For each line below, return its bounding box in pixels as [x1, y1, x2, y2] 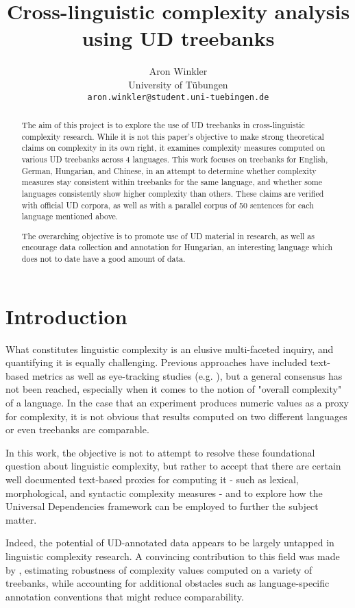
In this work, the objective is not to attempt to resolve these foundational [5, 445, 315, 459]
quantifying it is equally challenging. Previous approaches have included [5, 355, 308, 369]
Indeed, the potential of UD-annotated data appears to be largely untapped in [5, 535, 334, 550]
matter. [5, 512, 37, 526]
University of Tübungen [128, 77, 228, 91]
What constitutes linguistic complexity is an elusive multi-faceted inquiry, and [5, 341, 334, 356]
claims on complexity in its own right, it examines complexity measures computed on [21, 142, 326, 154]
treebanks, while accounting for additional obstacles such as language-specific [5, 576, 330, 590]
